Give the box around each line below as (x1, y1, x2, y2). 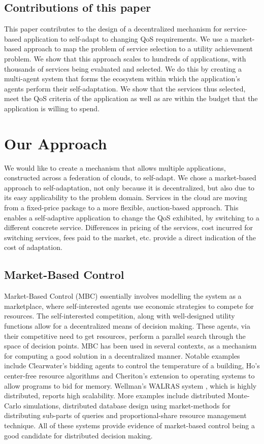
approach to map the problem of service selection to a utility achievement (23, 43, 253, 54)
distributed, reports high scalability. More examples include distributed (4, 390, 225, 401)
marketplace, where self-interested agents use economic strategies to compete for (4, 300, 254, 311)
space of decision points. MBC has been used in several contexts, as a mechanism (4, 340, 257, 351)
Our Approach (4, 133, 107, 153)
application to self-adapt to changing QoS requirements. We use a (23, 33, 228, 44)
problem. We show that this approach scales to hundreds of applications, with (4, 53, 246, 64)
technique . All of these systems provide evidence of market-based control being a (4, 420, 255, 430)
